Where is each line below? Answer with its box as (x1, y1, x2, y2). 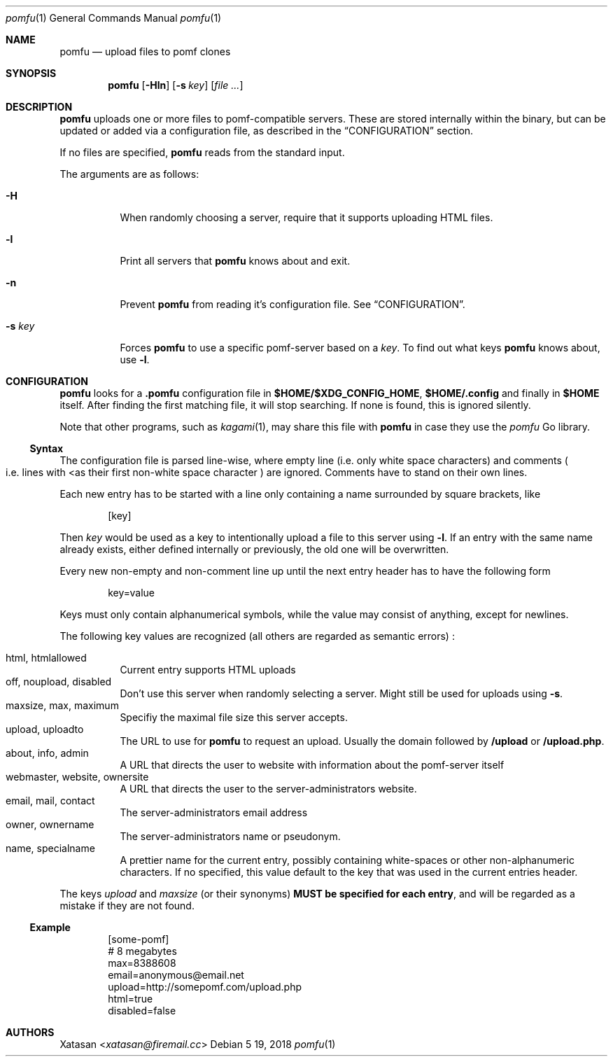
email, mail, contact (6, 795, 95, 806)
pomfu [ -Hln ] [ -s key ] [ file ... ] (108, 79, 244, 91)
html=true (108, 993, 153, 1005)
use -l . (120, 354, 150, 365)
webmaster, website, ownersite (6, 771, 149, 783)
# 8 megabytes (108, 945, 177, 957)
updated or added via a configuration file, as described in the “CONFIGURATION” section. (59, 125, 474, 137)
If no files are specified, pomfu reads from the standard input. (59, 146, 345, 158)
